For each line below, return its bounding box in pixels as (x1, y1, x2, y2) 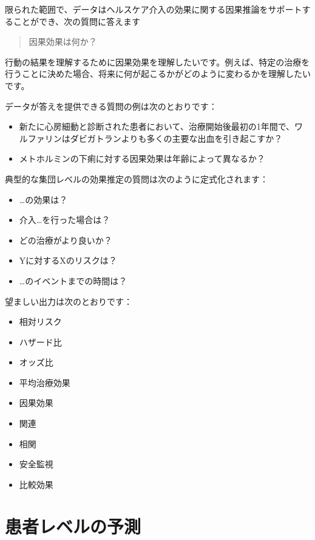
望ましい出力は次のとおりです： (5, 295, 132, 307)
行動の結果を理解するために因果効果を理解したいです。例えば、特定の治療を (5, 55, 310, 68)
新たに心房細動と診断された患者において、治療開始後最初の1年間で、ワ (19, 120, 303, 133)
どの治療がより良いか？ (19, 233, 112, 246)
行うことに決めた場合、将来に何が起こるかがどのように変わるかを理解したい (5, 67, 311, 80)
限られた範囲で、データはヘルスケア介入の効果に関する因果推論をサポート (5, 3, 302, 15)
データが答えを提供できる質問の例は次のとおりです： (5, 99, 217, 112)
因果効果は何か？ (29, 35, 97, 48)
